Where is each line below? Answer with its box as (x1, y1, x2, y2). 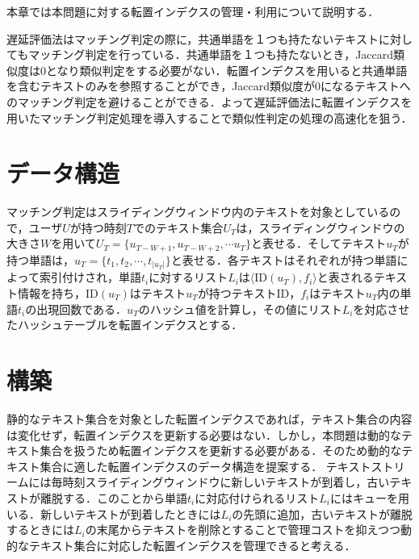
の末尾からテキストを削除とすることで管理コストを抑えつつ (85, 521, 401, 538)
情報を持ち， (17, 285, 86, 302)
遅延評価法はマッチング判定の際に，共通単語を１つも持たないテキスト (6, 30, 379, 47)
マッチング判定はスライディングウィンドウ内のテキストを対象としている (6, 203, 390, 220)
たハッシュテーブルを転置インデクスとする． (6, 316, 243, 333)
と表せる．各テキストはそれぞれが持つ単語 (170, 251, 397, 268)
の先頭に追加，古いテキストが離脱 (232, 505, 413, 522)
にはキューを (329, 489, 398, 506)
